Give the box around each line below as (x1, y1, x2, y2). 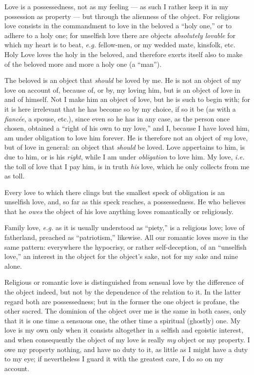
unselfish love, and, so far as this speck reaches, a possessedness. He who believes (4, 197, 246, 207)
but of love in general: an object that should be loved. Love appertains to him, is (4, 142, 245, 152)
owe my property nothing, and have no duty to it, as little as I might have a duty (4, 344, 248, 354)
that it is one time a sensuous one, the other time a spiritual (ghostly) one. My (4, 315, 240, 325)
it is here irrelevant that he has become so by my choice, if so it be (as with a (4, 103, 236, 114)
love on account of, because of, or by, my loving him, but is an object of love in (4, 84, 240, 95)
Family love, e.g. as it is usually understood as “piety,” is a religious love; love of (4, 222, 245, 233)
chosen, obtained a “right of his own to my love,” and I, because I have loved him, (4, 123, 250, 133)
